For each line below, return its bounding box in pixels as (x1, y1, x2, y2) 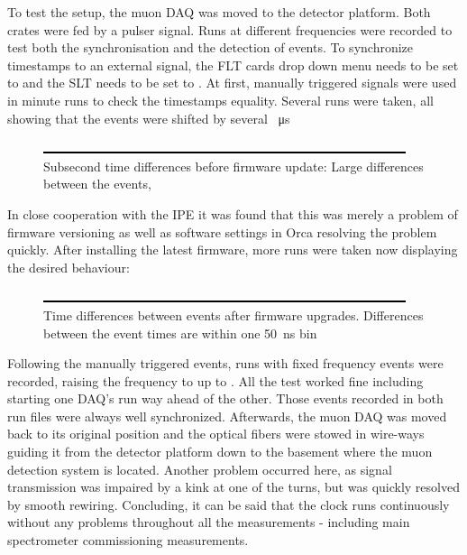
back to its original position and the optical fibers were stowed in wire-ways (7, 424, 425, 443)
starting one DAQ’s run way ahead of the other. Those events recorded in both (7, 389, 444, 408)
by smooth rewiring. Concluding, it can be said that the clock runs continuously (7, 495, 450, 513)
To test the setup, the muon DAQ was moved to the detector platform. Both (7, 3, 431, 21)
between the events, (43, 174, 151, 193)
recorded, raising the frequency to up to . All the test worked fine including (7, 371, 424, 390)
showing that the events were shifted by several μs (7, 108, 290, 127)
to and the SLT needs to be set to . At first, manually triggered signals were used (7, 73, 457, 92)
